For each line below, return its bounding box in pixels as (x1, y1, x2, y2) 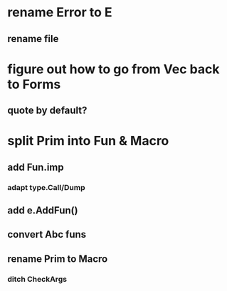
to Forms (7, 76, 61, 92)
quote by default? (7, 105, 88, 117)
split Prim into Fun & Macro (7, 133, 169, 149)
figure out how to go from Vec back (7, 61, 220, 77)
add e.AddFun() (7, 204, 78, 217)
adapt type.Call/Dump (7, 182, 85, 192)
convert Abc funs (7, 228, 87, 240)
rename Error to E (7, 4, 112, 21)
